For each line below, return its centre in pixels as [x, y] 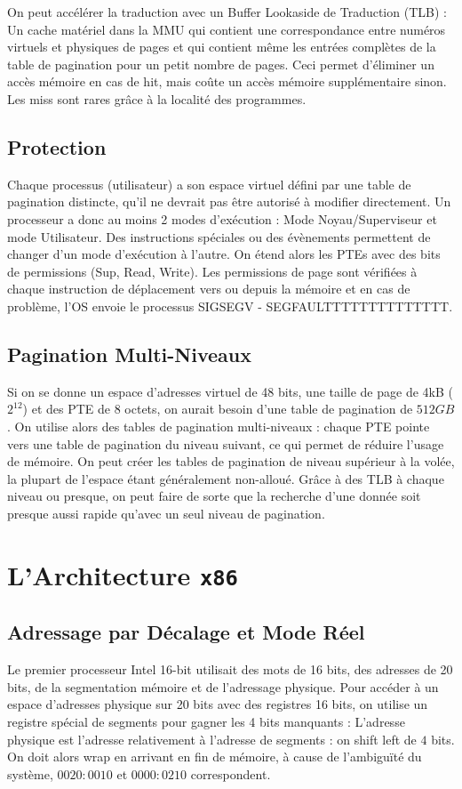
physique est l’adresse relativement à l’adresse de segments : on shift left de [212, 739]
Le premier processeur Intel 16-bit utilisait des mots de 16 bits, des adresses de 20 [230, 669]
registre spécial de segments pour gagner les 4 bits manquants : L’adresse [206, 721]
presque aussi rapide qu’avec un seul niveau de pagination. [166, 513]
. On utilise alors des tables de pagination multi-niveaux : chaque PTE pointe [219, 426]
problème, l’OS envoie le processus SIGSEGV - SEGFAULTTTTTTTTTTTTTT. [230, 306]
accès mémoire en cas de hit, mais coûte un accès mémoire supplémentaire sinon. [227, 81]
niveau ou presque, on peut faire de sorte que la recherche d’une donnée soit [214, 496]
